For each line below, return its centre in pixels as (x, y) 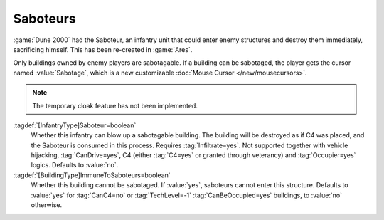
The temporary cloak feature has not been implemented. (115, 105)
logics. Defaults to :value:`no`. (75, 165)
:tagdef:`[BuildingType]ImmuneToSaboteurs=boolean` (92, 175)
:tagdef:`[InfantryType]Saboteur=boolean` (75, 125)
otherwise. (47, 205)
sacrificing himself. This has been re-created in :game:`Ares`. (103, 49)
